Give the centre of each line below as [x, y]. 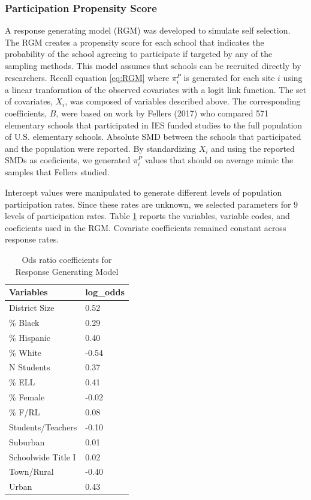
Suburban [27, 441]
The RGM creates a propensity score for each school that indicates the [135, 42]
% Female [27, 397]
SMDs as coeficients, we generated [68, 160]
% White [25, 352]
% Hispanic [30, 337]
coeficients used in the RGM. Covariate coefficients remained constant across [146, 227]
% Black [24, 322]
